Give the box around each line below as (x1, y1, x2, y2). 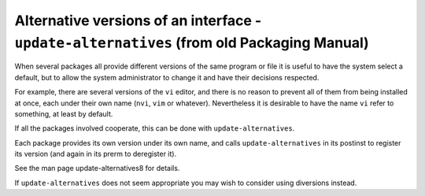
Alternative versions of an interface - (14, 12, 262, 29)
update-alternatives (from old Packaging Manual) (14, 34, 369, 51)
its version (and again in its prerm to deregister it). (14, 150, 177, 159)
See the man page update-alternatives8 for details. (14, 164, 180, 173)
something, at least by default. (14, 109, 113, 118)
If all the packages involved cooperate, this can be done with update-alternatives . (14, 124, 295, 133)
